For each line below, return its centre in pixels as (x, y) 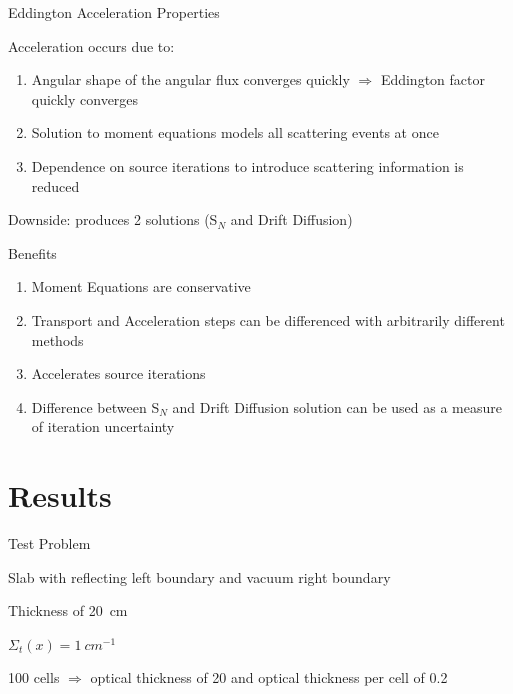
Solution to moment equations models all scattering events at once (235, 132)
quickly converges (85, 98)
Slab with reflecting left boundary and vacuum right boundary (199, 576)
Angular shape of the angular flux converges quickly (190, 79)
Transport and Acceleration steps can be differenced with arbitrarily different (268, 319)
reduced (55, 185)
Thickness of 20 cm (68, 610)
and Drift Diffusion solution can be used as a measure (337, 406)
